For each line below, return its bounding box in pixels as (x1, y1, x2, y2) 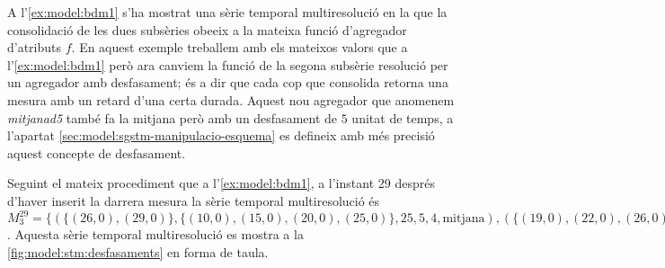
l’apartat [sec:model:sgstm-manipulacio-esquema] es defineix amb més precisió (7, 126, 435, 145)
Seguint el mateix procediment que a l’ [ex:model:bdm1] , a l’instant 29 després (7, 174, 435, 192)
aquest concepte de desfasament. (7, 143, 186, 162)
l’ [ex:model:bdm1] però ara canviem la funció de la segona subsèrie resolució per (7, 55, 448, 74)
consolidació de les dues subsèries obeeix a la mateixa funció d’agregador (7, 20, 407, 39)
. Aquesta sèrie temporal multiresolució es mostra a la (7, 225, 304, 244)
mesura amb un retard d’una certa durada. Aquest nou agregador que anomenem (7, 90, 455, 109)
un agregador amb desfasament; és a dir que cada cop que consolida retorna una (7, 73, 448, 92)
